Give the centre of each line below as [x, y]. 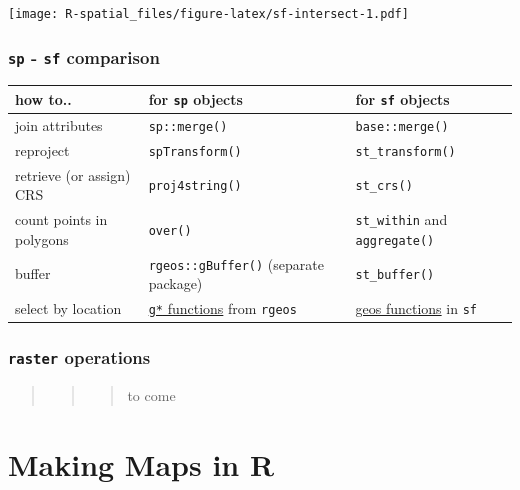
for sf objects [402, 98]
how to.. [43, 98]
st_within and [401, 219]
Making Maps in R [141, 463]
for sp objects [195, 98]
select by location [68, 308]
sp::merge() [188, 126]
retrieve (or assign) [73, 174]
